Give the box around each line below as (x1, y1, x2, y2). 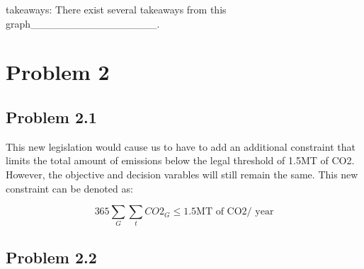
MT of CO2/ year (196, 207, 274, 217)
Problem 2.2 (6, 246, 97, 268)
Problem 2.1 (6, 105, 97, 127)
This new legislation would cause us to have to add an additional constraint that (6, 139, 356, 154)
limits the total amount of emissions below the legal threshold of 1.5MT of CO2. (6, 153, 355, 168)
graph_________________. (6, 16, 160, 30)
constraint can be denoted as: (6, 181, 133, 195)
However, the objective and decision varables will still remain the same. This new (6, 166, 358, 181)
